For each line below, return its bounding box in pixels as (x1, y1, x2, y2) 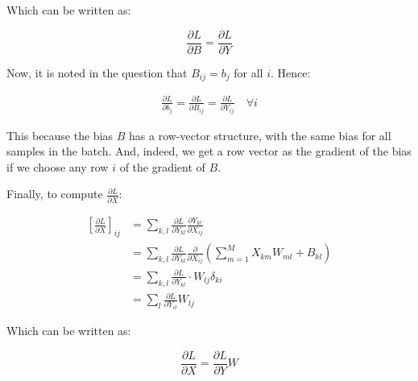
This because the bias (6, 126, 114, 143)
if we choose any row (6, 158, 109, 175)
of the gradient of (119, 158, 205, 175)
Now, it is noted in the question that (6, 64, 188, 81)
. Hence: (270, 64, 311, 81)
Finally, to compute (6, 185, 103, 202)
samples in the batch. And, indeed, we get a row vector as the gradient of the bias (6, 143, 412, 159)
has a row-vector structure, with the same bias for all (129, 126, 391, 143)
